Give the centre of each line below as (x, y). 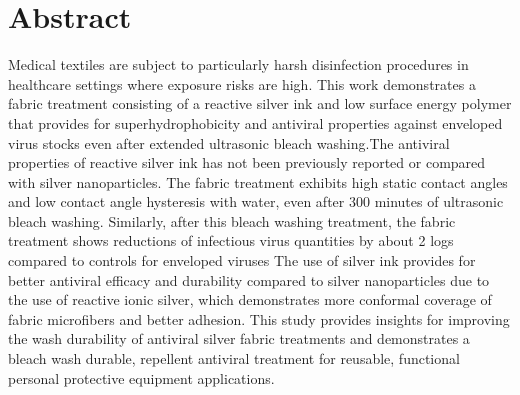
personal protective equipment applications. (141, 377)
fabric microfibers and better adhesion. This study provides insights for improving (259, 318)
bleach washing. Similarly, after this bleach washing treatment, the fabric (232, 220)
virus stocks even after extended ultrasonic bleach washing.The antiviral (229, 142)
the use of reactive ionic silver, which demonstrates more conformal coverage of (250, 299)
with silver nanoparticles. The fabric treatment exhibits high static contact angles (258, 181)
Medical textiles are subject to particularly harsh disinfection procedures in (238, 64)
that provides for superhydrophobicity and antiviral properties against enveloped (255, 122)
